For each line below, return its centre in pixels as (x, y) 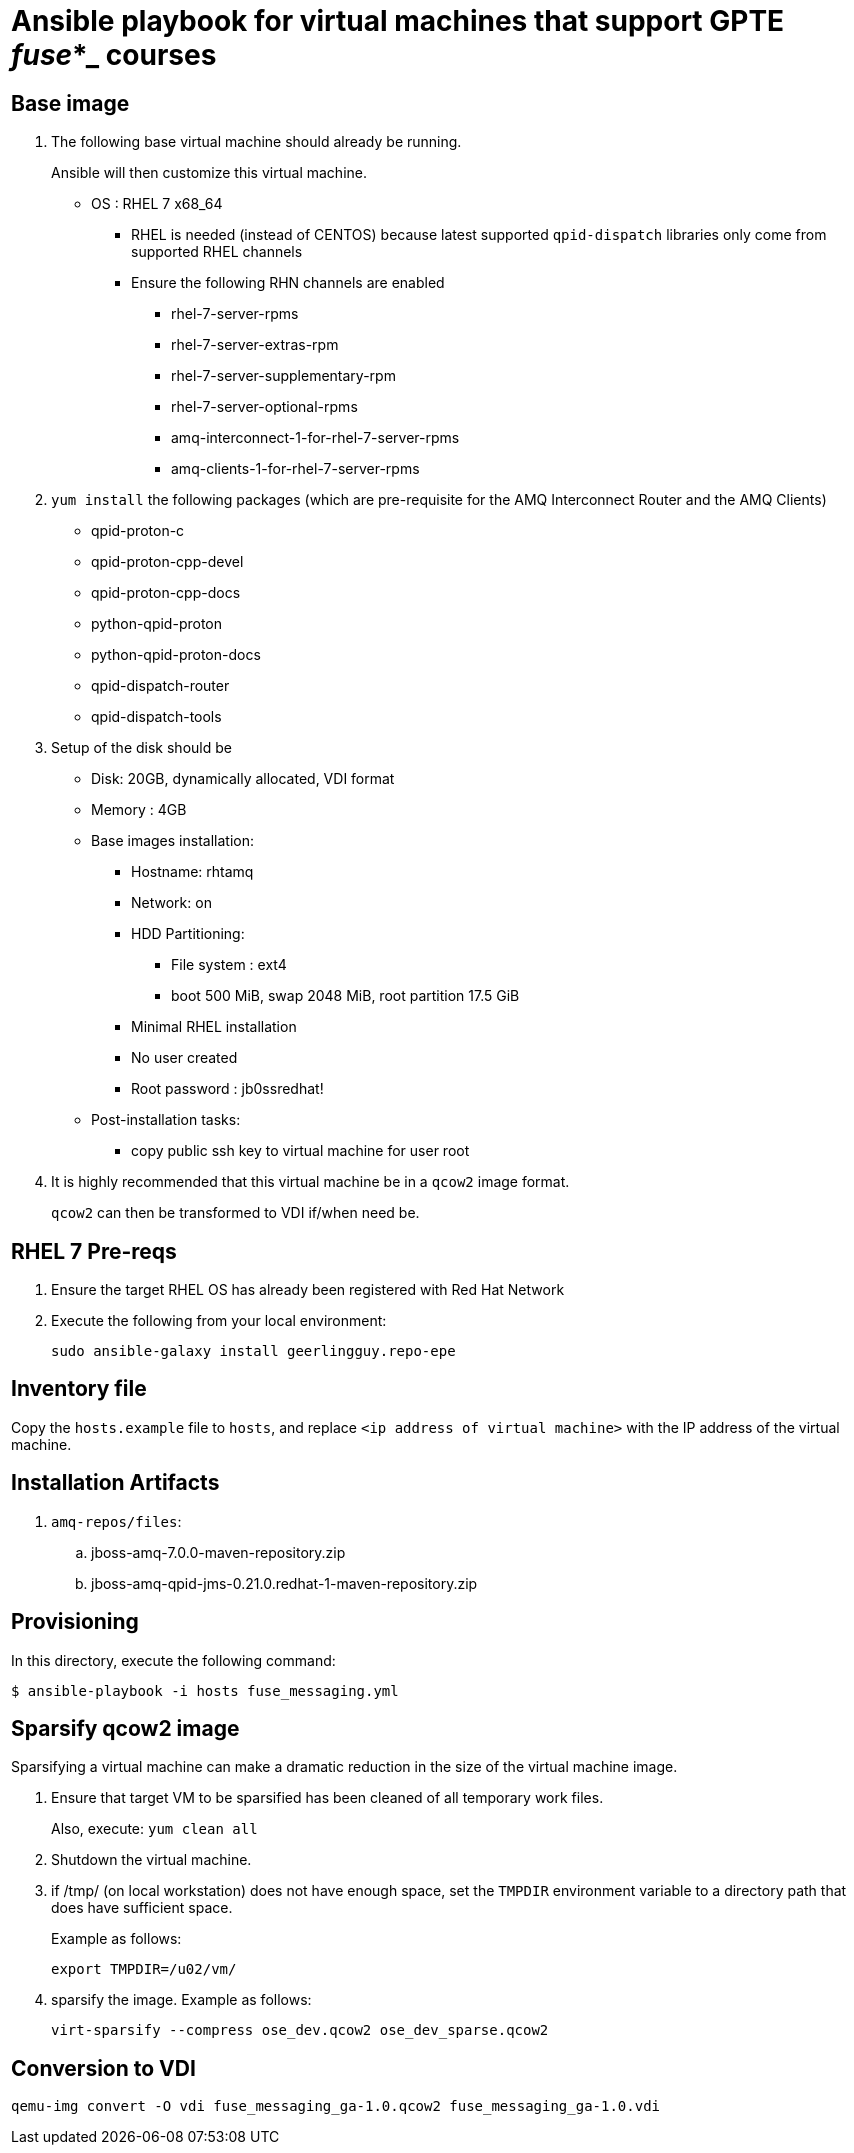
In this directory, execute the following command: (173, 1660)
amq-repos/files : (116, 1521)
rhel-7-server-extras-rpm (255, 345)
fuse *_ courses (114, 55)
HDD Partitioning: (188, 934)
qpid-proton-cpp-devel (167, 562)
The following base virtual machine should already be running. (256, 142)
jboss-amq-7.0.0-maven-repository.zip (218, 1552)
